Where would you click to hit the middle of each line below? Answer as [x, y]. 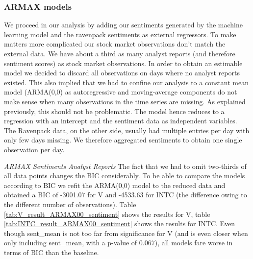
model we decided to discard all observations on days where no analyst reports [122, 73]
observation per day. [34, 149]
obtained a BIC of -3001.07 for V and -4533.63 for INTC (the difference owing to [126, 195]
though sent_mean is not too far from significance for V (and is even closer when [126, 233]
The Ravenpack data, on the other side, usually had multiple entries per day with [127, 130]
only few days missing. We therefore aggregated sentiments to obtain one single [123, 140]
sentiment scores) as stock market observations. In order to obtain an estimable [123, 63]
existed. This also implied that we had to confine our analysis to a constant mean [126, 82]
